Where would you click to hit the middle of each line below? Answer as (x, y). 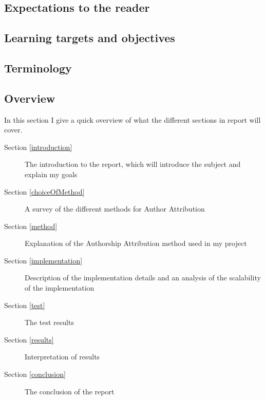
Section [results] (29, 339)
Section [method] (31, 226)
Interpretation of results (62, 357)
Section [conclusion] (35, 374)
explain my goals (51, 174)
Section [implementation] (43, 260)
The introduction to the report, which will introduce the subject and (133, 164)
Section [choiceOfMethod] (44, 191)
